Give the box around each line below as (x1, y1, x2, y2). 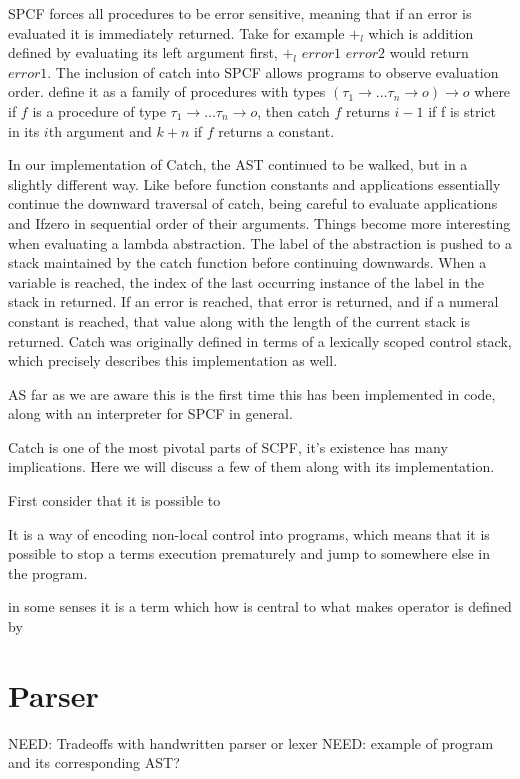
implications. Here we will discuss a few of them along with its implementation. (8, 456, 495, 477)
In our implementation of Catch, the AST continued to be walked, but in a (8, 154, 468, 175)
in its (8, 120, 40, 141)
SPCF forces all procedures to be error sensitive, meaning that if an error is (8, 3, 472, 23)
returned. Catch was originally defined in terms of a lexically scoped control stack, (8, 330, 512, 351)
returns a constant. (218, 120, 335, 141)
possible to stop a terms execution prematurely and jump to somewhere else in (8, 543, 491, 564)
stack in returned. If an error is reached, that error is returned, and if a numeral (8, 291, 499, 312)
